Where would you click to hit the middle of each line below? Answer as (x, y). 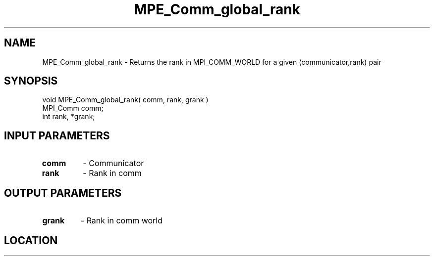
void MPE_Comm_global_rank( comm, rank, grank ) (125, 100)
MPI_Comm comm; (73, 108)
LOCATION (31, 240)
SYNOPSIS (31, 81)
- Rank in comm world (122, 221)
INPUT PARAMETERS (57, 135)
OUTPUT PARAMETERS (63, 193)
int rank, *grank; (69, 117)
